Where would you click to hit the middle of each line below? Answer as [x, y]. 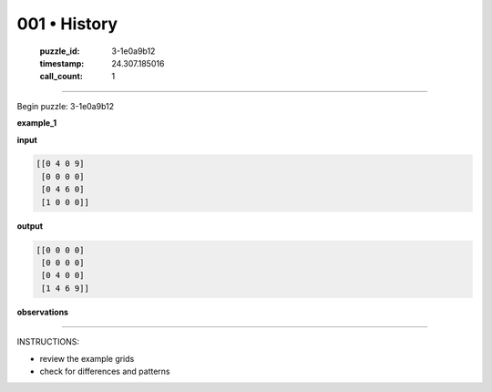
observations [42, 312]
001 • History [67, 24]
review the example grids [87, 358]
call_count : [61, 77]
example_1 [37, 123]
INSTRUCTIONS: [48, 342]
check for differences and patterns [105, 371]
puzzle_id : [60, 51]
